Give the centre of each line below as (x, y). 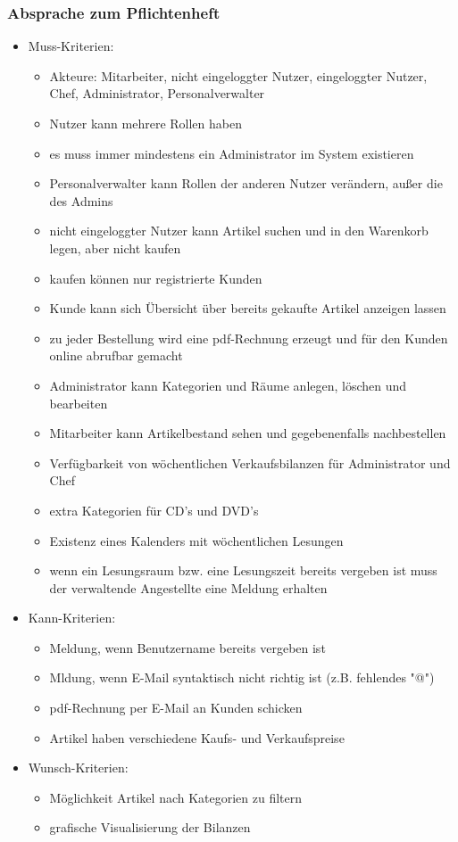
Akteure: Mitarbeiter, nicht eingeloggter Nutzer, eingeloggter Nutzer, (238, 75)
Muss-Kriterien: (71, 46)
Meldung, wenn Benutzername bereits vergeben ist (187, 647)
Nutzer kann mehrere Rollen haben (146, 123)
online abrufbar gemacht (116, 355)
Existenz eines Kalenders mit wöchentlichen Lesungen (196, 540)
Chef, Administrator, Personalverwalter (157, 93)
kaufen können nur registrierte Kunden (156, 278)
